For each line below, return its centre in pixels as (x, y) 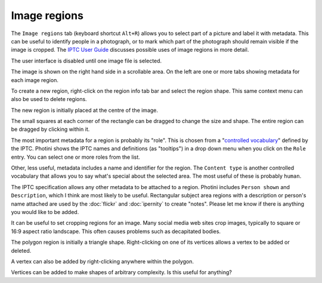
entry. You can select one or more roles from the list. (75, 157)
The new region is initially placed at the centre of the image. (84, 110)
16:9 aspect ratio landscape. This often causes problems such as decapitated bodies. (116, 231)
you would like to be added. (45, 212)
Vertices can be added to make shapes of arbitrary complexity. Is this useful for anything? (121, 272)
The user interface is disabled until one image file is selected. (86, 61)
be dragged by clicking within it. (50, 129)
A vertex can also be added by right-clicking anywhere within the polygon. (102, 261)
